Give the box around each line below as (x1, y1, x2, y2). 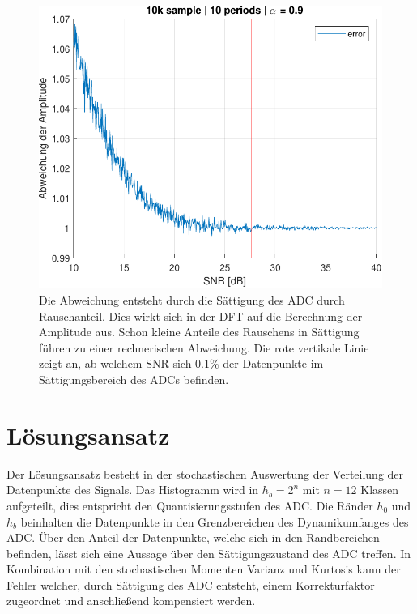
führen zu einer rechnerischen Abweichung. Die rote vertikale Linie (39, 339, 369, 356)
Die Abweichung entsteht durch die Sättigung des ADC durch (39, 292, 345, 309)
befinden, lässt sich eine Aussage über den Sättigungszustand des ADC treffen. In (6, 544, 411, 561)
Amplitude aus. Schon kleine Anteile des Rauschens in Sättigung (39, 323, 360, 340)
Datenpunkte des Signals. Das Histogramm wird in (6, 481, 259, 498)
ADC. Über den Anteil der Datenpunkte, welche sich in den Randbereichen (6, 529, 380, 546)
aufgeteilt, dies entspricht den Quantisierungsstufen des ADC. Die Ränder (6, 497, 373, 514)
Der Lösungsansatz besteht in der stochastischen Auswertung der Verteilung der (6, 465, 404, 482)
